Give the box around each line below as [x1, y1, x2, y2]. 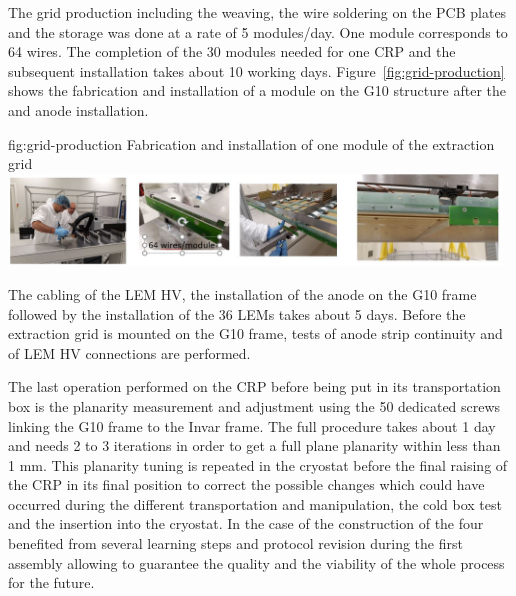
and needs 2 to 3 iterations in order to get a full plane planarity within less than [8, 435, 501, 456]
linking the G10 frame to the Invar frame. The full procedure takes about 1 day [8, 415, 496, 436]
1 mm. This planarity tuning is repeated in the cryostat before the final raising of [8, 454, 508, 475]
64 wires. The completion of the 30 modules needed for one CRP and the [8, 41, 456, 62]
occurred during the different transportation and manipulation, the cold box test [8, 493, 502, 514]
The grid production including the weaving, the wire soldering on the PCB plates [8, 2, 507, 22]
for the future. [8, 572, 95, 593]
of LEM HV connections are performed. [8, 342, 251, 363]
